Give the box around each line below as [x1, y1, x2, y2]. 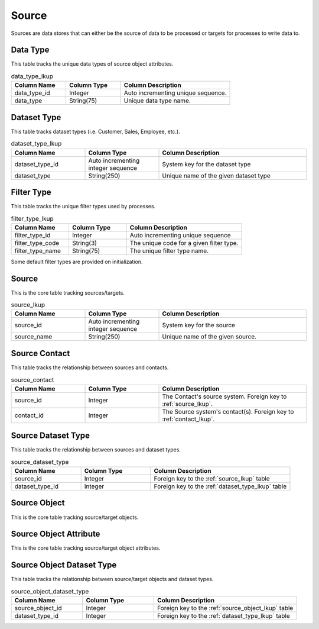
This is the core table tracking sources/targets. [11, 289, 125, 296]
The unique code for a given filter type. [129, 238, 239, 247]
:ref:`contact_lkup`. [162, 415, 215, 423]
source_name [14, 333, 53, 341]
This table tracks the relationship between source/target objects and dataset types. [11, 576, 214, 583]
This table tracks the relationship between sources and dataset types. [11, 446, 181, 453]
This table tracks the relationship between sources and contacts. [11, 364, 169, 371]
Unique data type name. [123, 96, 191, 105]
